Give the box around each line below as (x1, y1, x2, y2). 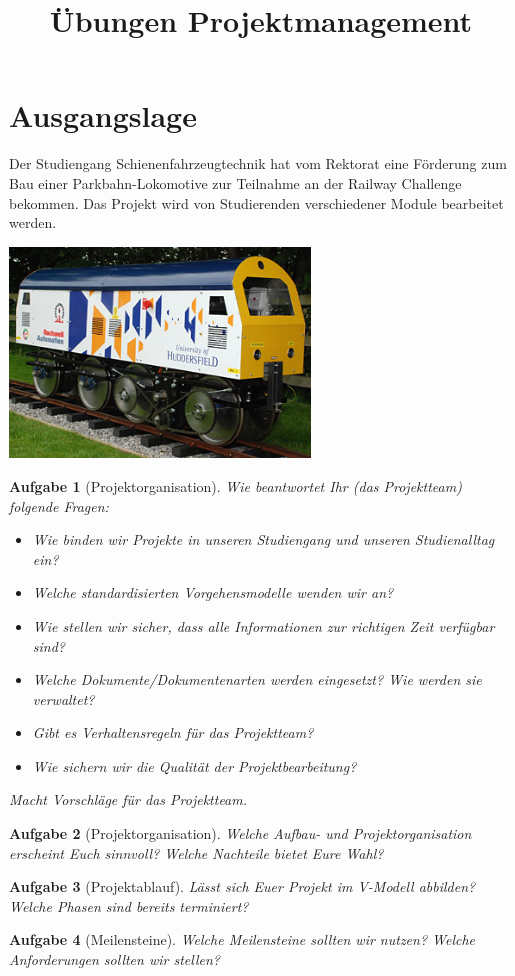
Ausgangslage (9, 95, 197, 136)
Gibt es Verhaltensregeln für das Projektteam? (32, 722, 314, 743)
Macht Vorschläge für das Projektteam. (9, 789, 248, 810)
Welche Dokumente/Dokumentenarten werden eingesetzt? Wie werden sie (32, 669, 482, 690)
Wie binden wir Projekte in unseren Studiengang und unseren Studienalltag (32, 529, 495, 550)
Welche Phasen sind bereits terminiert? (9, 895, 249, 916)
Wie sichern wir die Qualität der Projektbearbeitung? (32, 755, 357, 776)
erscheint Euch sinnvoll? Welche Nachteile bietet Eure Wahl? (9, 842, 384, 863)
